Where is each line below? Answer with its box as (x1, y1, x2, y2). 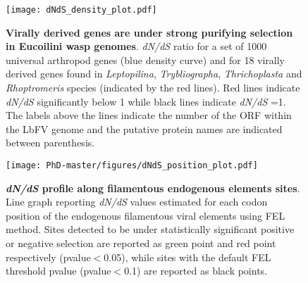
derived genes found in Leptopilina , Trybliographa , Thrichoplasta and (6, 66, 302, 81)
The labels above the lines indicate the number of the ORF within (6, 108, 292, 122)
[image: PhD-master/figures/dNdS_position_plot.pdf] (6, 161, 258, 170)
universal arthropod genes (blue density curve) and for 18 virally (6, 52, 285, 67)
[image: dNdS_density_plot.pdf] (6, 5, 157, 15)
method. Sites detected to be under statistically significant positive (6, 222, 295, 237)
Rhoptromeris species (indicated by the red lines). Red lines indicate (6, 80, 300, 95)
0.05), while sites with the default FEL (104, 249, 271, 264)
